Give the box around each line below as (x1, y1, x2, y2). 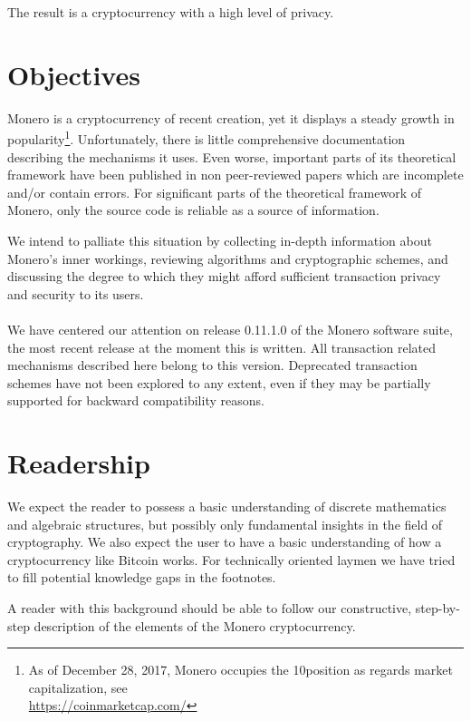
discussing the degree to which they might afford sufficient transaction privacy (7, 267, 441, 286)
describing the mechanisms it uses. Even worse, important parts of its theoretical (7, 147, 457, 166)
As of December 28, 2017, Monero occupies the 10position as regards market (28, 660, 453, 679)
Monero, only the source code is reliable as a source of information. (7, 200, 380, 219)
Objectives (7, 55, 140, 93)
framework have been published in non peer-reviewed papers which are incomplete (7, 165, 464, 184)
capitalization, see (28, 677, 128, 697)
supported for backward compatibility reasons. (7, 391, 264, 410)
